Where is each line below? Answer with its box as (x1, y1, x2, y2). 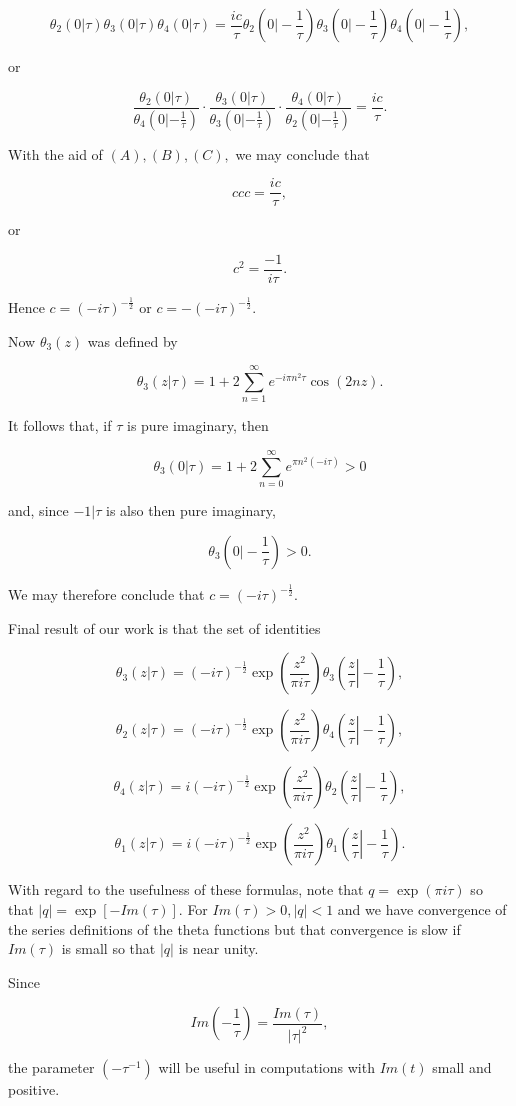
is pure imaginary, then (126, 415, 269, 436)
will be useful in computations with (158, 1057, 375, 1078)
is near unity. (178, 938, 259, 959)
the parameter (8, 1057, 95, 1078)
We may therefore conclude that (8, 584, 205, 605)
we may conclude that (235, 143, 370, 164)
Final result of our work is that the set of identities (8, 617, 321, 638)
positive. (8, 1079, 60, 1100)
